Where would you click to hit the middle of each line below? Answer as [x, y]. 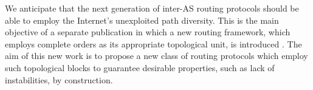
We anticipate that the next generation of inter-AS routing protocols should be [152, 8]
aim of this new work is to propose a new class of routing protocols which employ [156, 56]
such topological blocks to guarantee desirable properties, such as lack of [140, 67]
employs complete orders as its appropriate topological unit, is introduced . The [153, 43]
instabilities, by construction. [59, 79]
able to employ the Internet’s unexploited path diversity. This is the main [142, 20]
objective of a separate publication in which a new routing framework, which [148, 32]
